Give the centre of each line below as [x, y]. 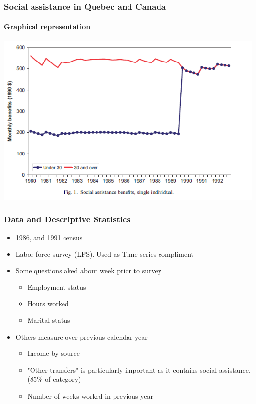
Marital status [49, 320]
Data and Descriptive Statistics [67, 219]
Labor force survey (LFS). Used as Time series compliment [104, 254]
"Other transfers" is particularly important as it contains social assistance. [139, 369]
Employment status [57, 287]
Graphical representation [47, 26]
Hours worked [48, 303]
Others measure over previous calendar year [81, 336]
